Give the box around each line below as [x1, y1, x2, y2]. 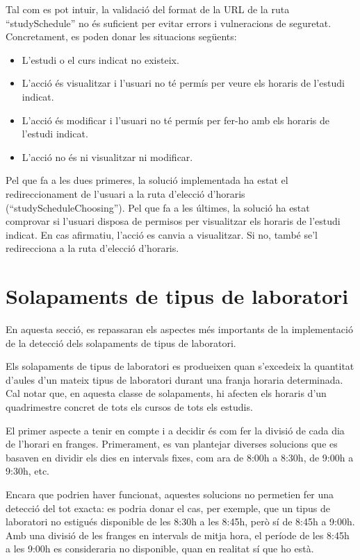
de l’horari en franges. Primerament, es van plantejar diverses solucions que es [6, 436, 338, 451]
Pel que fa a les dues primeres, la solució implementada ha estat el [6, 173, 288, 187]
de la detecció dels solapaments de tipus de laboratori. [6, 335, 236, 350]
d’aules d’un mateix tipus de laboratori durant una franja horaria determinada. [6, 372, 343, 387]
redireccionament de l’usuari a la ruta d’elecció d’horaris [6, 186, 245, 201]
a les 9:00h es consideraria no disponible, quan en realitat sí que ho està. [6, 541, 314, 556]
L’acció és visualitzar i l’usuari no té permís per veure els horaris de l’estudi [22, 76, 345, 90]
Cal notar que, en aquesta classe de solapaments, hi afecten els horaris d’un [6, 386, 327, 400]
